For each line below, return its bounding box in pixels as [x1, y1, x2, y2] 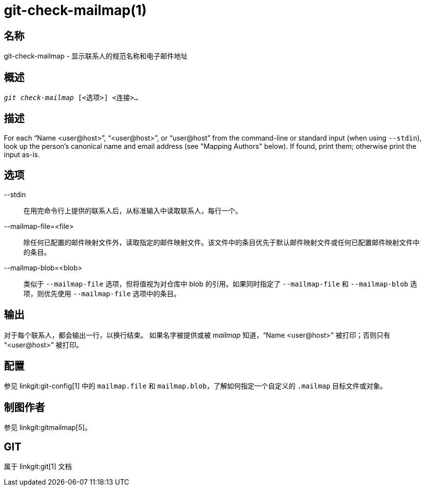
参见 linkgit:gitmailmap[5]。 [4, 423, 92, 432]
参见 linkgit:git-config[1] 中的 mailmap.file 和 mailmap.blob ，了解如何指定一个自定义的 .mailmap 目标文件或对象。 [4, 382, 387, 390]
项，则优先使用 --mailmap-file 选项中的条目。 [23, 289, 181, 298]
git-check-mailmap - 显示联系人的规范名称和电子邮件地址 [4, 52, 188, 61]
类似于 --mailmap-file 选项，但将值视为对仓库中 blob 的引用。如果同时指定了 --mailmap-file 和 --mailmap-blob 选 [23, 279, 417, 288]
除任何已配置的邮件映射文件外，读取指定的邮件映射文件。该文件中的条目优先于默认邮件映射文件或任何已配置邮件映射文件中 [23, 238, 420, 246]
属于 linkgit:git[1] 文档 [4, 462, 72, 471]
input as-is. [4, 150, 40, 159]
